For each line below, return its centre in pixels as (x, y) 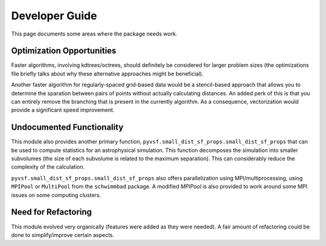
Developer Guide (54, 16)
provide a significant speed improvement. (63, 110)
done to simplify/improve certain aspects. (63, 235)
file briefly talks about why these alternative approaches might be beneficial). (107, 74)
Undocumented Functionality (67, 128)
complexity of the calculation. (48, 167)
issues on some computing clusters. (56, 195)
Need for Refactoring (52, 212)
